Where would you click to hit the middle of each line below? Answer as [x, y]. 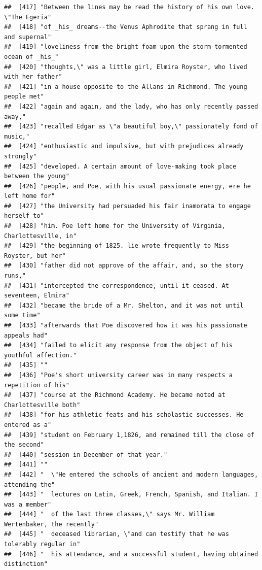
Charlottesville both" [42, 405]
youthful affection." [41, 355]
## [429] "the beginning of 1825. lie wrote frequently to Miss [117, 246]
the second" [24, 445]
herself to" [24, 216]
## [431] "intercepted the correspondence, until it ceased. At [117, 286]
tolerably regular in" [42, 544]
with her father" [33, 77]
